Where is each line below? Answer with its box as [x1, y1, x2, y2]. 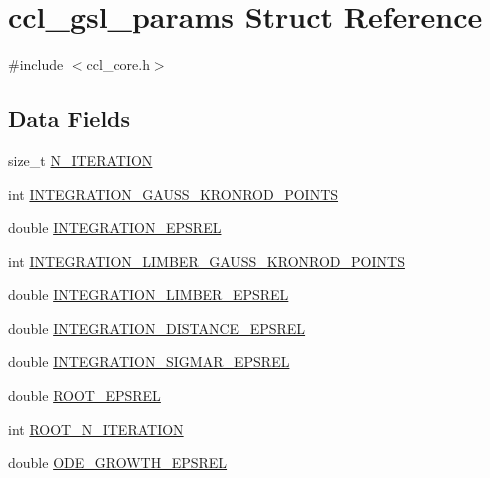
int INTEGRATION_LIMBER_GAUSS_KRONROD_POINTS [8, 250, 405, 271]
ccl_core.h [86, 54, 150, 75]
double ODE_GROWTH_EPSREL [8, 452, 228, 473]
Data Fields [8, 103, 131, 134]
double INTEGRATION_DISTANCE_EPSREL [8, 317, 306, 338]
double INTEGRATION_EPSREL [8, 217, 222, 238]
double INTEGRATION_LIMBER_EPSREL [8, 284, 289, 305]
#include [8, 54, 64, 75]
